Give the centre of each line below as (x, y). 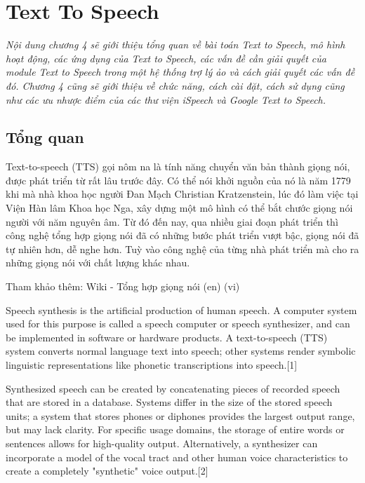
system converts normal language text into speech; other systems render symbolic (181, 351)
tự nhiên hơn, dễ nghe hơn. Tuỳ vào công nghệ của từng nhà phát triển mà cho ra (182, 249)
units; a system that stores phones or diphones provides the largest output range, (180, 415)
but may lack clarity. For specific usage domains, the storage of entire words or (175, 429)
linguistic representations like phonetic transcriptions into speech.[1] (152, 365)
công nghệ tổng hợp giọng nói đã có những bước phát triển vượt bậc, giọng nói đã (182, 235)
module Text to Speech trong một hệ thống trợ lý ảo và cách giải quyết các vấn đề (180, 72)
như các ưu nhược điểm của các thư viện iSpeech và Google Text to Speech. (166, 99)
